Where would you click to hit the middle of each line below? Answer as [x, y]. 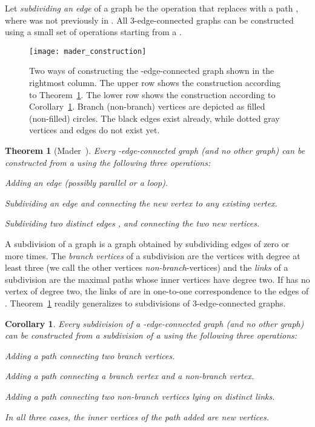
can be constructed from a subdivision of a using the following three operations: [151, 335]
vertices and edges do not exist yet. [94, 130]
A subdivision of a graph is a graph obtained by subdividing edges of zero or [147, 243]
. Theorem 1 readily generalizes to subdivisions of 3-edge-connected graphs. [145, 303]
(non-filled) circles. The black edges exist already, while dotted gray [154, 118]
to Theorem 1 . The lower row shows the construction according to [152, 94]
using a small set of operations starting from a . [93, 32]
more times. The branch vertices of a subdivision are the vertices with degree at [153, 255]
